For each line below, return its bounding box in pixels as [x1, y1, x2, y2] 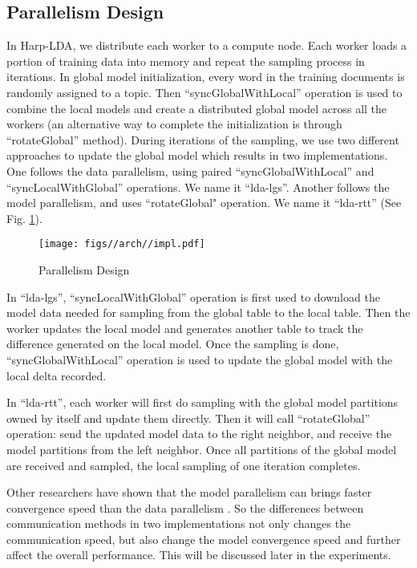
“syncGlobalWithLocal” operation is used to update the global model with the [6, 351, 393, 367]
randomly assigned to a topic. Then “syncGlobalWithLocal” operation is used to [6, 83, 403, 100]
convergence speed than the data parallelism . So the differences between [6, 499, 364, 516]
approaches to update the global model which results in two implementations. [6, 147, 388, 164]
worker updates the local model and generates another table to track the [6, 319, 363, 336]
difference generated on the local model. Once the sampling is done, [6, 335, 339, 352]
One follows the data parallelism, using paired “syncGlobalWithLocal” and [6, 162, 374, 179]
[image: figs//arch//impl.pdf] [38, 238, 205, 250]
